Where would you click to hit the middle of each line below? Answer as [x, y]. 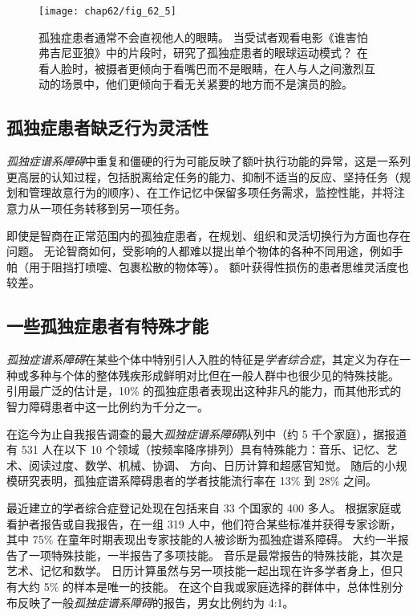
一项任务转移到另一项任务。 [113, 208]
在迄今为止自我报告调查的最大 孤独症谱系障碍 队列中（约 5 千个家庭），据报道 [207, 433]
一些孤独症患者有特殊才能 [107, 326]
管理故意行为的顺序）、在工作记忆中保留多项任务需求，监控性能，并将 [211, 192]
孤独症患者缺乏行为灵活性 [107, 127]
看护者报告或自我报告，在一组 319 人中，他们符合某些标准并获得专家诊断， [204, 523]
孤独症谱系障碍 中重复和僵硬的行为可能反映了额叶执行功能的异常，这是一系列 [208, 161]
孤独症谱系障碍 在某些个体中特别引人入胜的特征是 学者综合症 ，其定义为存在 [203, 359]
